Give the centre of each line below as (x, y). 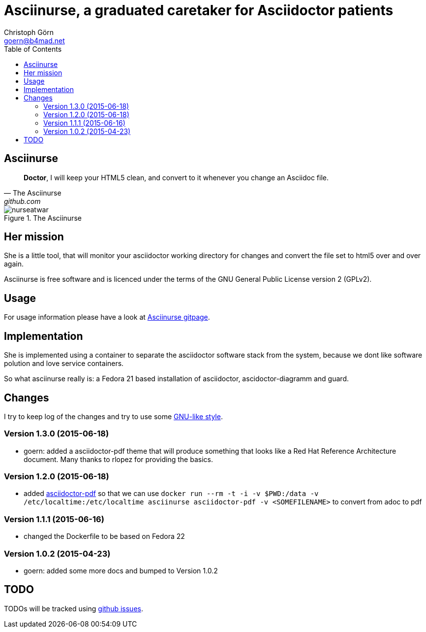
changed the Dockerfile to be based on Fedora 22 (104, 536)
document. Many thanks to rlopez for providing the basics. (118, 459)
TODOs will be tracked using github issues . (74, 608)
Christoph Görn (29, 32)
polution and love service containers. (64, 364)
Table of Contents (33, 49)
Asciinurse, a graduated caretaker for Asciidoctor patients (199, 10)
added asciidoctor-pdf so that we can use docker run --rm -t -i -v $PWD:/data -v (171, 494)
